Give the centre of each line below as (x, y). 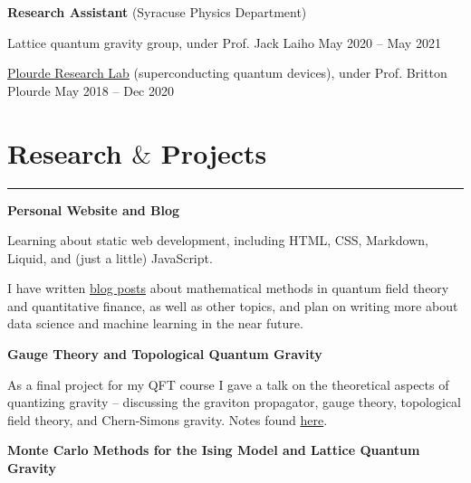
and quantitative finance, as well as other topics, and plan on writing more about (233, 305)
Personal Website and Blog (94, 209)
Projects (214, 152)
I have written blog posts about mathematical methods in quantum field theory (228, 288)
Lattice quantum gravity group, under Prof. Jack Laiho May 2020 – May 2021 (224, 42)
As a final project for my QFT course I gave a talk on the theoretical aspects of (228, 384)
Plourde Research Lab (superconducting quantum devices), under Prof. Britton (227, 73)
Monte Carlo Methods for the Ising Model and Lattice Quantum (214, 450)
